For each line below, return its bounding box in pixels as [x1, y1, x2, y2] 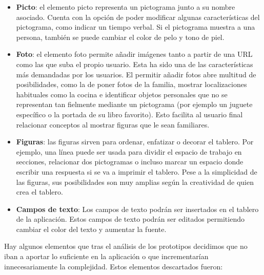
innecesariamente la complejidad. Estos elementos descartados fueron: [4, 261, 223, 271]
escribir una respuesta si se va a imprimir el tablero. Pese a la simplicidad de [16, 166, 257, 177]
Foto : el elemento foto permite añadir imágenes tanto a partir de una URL [16, 49, 253, 59]
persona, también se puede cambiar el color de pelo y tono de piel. [16, 31, 225, 42]
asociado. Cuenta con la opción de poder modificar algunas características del [16, 11, 260, 22]
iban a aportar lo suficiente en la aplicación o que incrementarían [4, 251, 209, 262]
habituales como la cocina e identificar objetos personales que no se [16, 89, 228, 99]
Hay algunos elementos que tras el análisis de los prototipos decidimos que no [4, 241, 248, 251]
